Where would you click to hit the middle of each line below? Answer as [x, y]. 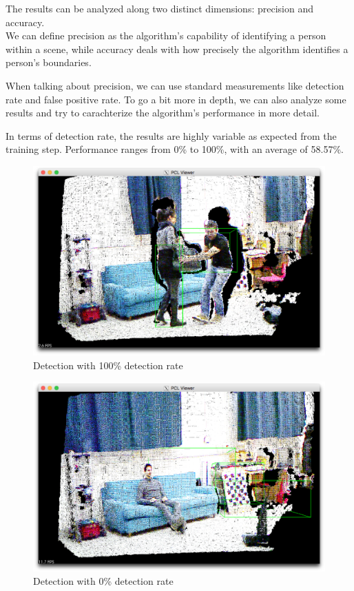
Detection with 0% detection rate [103, 581]
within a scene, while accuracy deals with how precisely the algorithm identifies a [177, 49]
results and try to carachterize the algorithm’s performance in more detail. [163, 113]
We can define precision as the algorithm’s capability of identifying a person [166, 35]
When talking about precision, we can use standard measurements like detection [175, 85]
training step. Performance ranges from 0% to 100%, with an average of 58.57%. [175, 149]
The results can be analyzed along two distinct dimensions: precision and [159, 8]
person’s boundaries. [49, 62]
